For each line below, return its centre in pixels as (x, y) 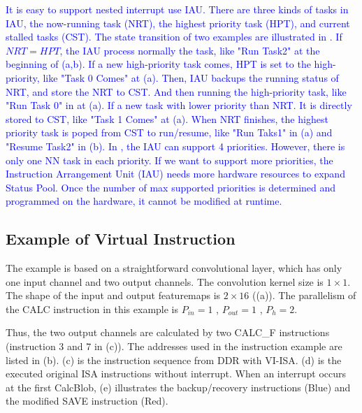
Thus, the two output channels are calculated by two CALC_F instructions (168, 332)
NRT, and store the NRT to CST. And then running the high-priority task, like (176, 91)
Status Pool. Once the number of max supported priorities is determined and (171, 187)
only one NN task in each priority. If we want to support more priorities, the (169, 160)
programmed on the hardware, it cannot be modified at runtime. (144, 201)
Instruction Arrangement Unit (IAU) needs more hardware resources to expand (175, 174)
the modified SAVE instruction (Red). (87, 401)
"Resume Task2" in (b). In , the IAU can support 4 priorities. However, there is (175, 146)
